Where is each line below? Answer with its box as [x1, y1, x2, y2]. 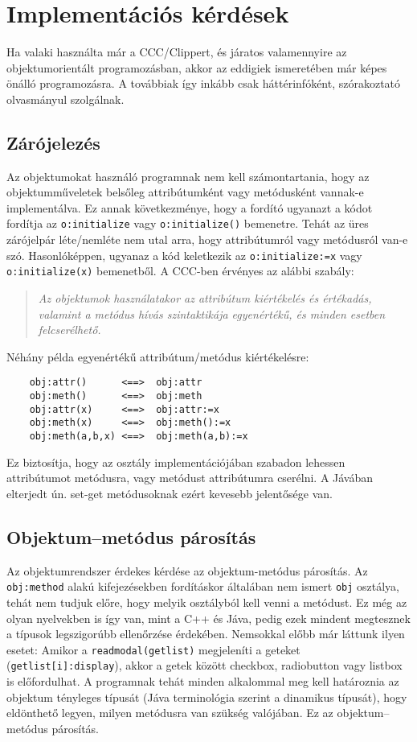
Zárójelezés [6, 130, 100, 155]
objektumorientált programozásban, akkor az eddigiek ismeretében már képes [6, 59, 387, 76]
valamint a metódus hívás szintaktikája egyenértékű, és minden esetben [38, 305, 386, 322]
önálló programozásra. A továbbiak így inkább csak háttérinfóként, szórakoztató [6, 75, 401, 92]
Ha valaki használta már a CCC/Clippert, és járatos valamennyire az [6, 43, 347, 60]
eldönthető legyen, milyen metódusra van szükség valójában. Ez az [6, 704, 333, 721]
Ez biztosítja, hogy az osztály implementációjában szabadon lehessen [6, 453, 345, 470]
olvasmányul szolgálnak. [6, 90, 125, 107]
